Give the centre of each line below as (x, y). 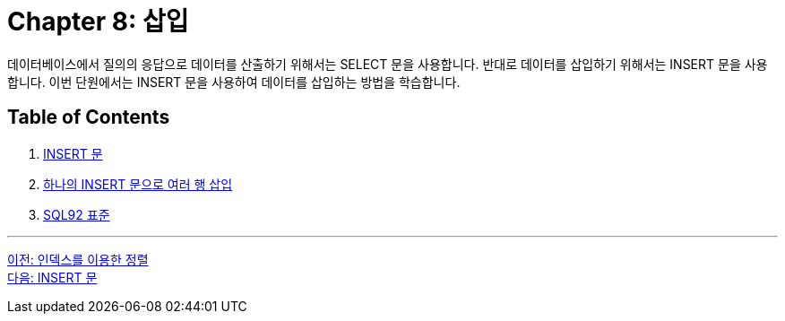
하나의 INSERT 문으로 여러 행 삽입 (138, 184)
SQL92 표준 (77, 214)
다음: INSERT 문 (52, 277)
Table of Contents (89, 117)
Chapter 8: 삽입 (98, 22)
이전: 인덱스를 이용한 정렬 (78, 259)
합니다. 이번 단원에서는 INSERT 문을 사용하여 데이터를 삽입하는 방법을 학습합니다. (234, 82)
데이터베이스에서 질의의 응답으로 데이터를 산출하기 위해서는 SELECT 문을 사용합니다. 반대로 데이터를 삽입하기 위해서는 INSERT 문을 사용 (388, 64)
